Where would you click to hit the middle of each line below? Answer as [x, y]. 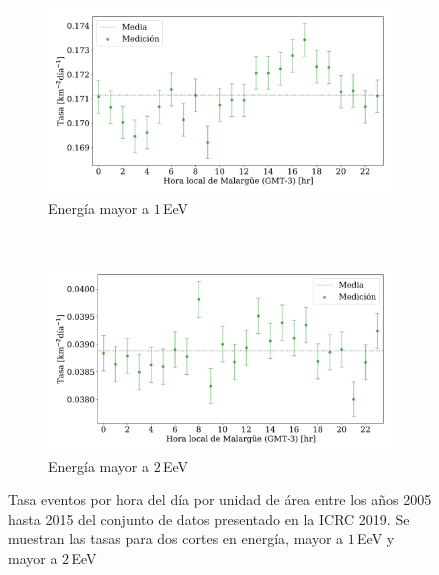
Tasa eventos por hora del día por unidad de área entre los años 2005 [220, 499]
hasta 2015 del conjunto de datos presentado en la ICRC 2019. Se [209, 518]
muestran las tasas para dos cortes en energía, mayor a [176, 538]
